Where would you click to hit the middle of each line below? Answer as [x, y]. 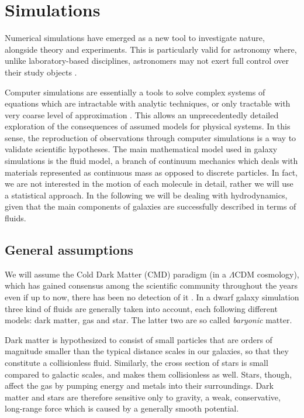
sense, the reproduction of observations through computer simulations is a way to [151, 137]
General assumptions [69, 250]
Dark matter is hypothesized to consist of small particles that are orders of [139, 339]
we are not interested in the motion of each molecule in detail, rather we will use [149, 184]
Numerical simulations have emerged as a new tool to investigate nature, [135, 38]
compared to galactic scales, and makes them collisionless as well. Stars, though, [148, 374]
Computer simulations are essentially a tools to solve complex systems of [135, 92]
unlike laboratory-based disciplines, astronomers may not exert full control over [147, 61]
